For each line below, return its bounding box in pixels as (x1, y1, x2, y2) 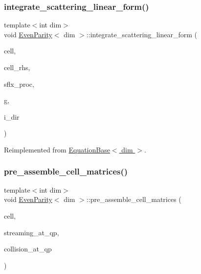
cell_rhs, (4, 62, 30, 72)
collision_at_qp (4, 244, 52, 254)
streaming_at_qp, (4, 227, 59, 237)
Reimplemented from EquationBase (4, 144, 110, 154)
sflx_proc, (4, 78, 34, 89)
